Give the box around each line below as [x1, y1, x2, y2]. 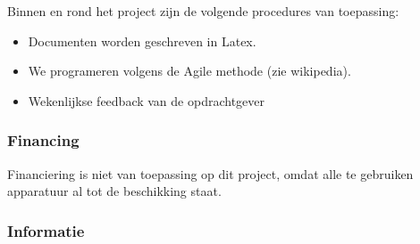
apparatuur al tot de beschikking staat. [7, 182, 222, 200]
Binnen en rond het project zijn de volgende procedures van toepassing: [7, 2, 399, 20]
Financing [7, 129, 80, 151]
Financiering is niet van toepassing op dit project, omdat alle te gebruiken [7, 164, 414, 183]
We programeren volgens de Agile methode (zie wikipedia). [28, 61, 351, 80]
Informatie [7, 219, 85, 241]
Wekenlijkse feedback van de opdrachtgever [28, 91, 265, 110]
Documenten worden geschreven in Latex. [28, 31, 256, 50]
